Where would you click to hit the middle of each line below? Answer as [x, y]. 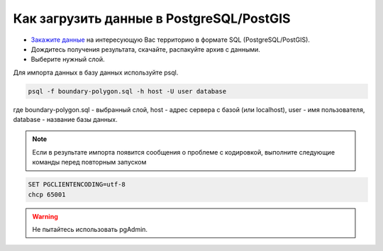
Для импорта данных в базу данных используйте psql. [96, 72]
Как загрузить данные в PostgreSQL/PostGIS [152, 18]
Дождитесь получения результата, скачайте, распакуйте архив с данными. [145, 49]
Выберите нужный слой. [68, 60]
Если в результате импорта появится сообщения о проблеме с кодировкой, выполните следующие [184, 152]
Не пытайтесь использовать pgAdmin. [90, 229]
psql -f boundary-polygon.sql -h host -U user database [127, 91]
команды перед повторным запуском [89, 162]
